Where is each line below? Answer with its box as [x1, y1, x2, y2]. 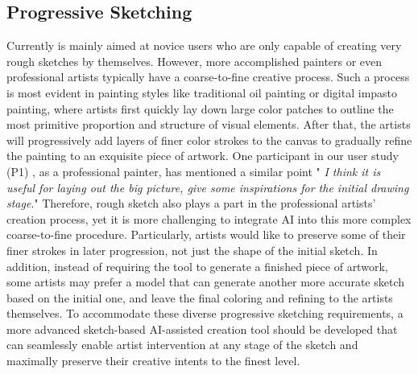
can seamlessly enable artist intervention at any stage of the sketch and [6, 336, 358, 353]
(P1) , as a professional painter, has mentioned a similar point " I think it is [6, 162, 381, 179]
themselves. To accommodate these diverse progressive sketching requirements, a [6, 305, 404, 322]
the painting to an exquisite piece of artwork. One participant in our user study [6, 147, 399, 164]
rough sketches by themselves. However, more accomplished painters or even [6, 52, 383, 69]
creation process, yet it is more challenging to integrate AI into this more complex [6, 210, 412, 227]
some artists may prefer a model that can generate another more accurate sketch [6, 273, 405, 290]
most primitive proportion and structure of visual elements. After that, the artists [6, 116, 411, 133]
